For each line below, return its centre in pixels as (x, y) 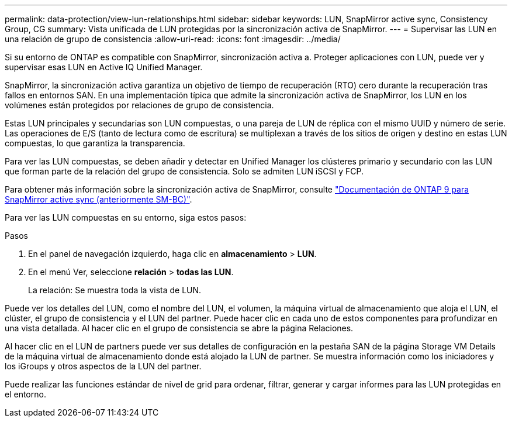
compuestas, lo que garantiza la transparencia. (95, 143)
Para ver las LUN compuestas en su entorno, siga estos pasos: (126, 217)
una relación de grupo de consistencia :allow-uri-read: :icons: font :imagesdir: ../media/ (173, 39)
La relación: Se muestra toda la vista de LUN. (115, 290)
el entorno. (25, 394)
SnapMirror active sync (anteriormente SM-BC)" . (98, 199)
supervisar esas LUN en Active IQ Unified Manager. (104, 67)
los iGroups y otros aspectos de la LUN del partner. (103, 366)
